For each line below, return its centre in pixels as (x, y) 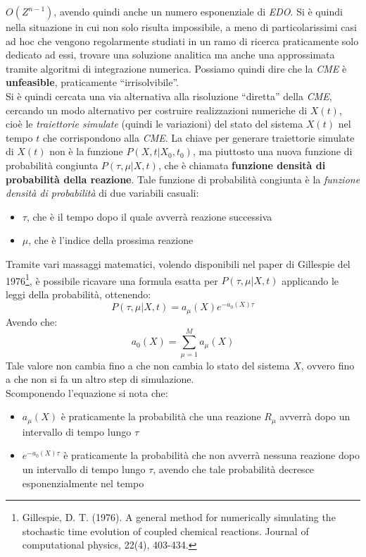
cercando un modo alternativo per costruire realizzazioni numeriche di (157, 110)
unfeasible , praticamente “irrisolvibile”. (92, 82)
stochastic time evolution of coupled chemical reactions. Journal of (165, 531)
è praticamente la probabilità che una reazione (161, 416)
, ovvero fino (328, 365)
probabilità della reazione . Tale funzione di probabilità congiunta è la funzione (183, 179)
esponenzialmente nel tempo (83, 483)
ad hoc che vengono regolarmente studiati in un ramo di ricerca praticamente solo (182, 41)
